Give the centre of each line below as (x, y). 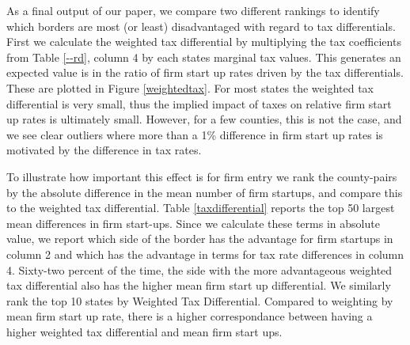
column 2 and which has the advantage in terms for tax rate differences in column (205, 254)
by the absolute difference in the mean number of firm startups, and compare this (205, 192)
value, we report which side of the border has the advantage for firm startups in (200, 239)
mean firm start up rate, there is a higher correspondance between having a (190, 316)
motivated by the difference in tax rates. (104, 150)
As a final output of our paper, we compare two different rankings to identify (193, 10)
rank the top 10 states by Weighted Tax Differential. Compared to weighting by (200, 300)
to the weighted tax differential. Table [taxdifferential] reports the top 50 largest (201, 208)
